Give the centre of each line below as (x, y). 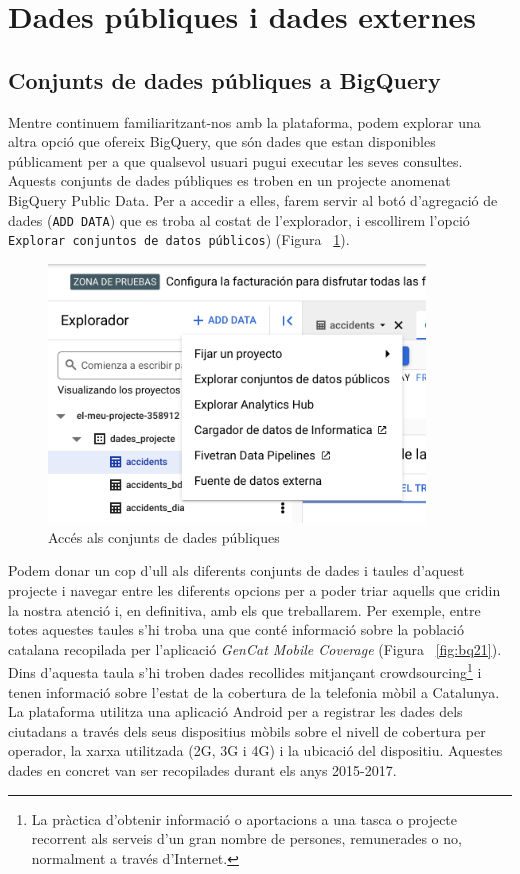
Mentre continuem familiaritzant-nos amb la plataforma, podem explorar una (244, 121)
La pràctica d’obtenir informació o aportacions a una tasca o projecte (244, 818)
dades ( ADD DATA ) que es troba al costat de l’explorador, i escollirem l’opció (239, 219)
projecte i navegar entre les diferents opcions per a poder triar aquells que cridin (254, 590)
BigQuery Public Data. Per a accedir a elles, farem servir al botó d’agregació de (253, 199)
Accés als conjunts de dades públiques (164, 536)
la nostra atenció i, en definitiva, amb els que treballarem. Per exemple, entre (244, 609)
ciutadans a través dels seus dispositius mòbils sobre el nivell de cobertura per (247, 730)
